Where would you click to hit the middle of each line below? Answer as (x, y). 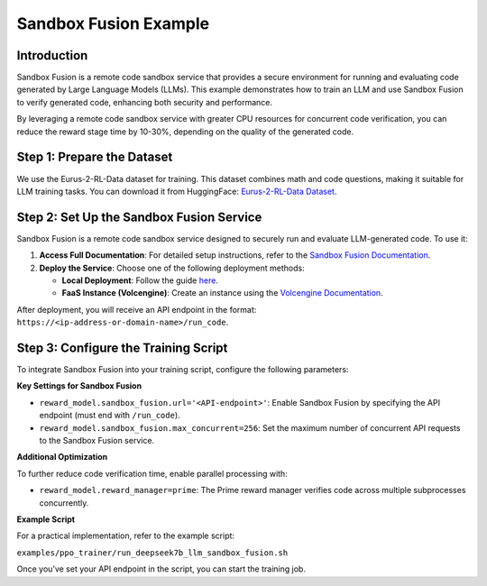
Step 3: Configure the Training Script (122, 348)
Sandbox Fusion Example (113, 23)
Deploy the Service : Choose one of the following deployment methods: (172, 268)
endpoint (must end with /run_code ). (110, 416)
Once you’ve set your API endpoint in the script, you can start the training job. (161, 569)
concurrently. (64, 503)
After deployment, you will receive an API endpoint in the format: (137, 309)
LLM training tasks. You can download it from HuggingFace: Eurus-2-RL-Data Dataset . (177, 191)
